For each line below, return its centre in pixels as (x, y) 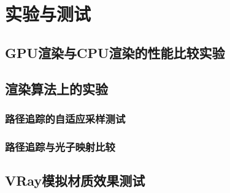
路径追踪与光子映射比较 (60, 146)
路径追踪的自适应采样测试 (65, 118)
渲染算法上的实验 (56, 88)
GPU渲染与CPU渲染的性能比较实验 (115, 52)
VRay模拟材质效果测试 (75, 180)
